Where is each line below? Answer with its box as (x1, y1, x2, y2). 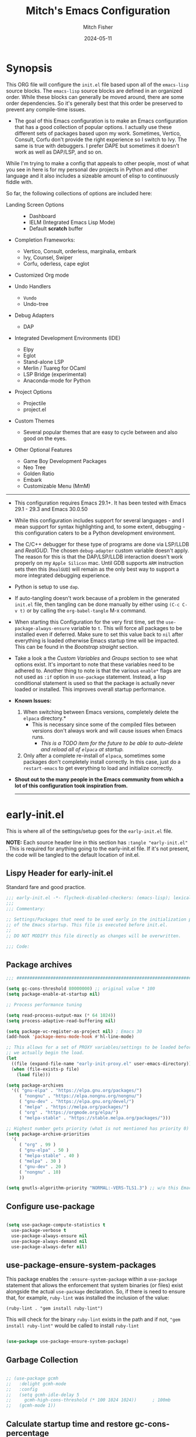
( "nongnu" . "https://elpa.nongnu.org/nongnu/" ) (19, 1093, 142, 1099)
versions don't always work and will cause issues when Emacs (32, 727, 183, 734)
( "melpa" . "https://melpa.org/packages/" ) (19, 1104, 129, 1110)
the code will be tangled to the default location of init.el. (6, 851, 140, 858)
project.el (23, 406, 47, 413)
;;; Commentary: (6, 906, 45, 912)
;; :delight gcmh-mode (6, 1381, 66, 1387)
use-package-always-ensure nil (11, 1232, 87, 1239)
